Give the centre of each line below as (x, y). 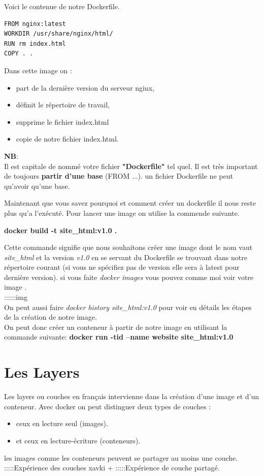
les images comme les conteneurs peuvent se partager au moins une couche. (121, 457)
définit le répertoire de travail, (63, 105)
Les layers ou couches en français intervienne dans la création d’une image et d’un (131, 396)
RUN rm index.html (35, 44)
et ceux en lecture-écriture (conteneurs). (78, 440)
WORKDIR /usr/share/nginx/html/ (59, 34)
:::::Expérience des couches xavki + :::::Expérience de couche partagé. (112, 468)
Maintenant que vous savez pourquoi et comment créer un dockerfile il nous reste (130, 203)
